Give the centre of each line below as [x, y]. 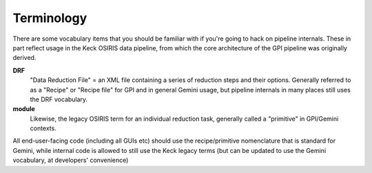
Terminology [50, 18]
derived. [24, 58]
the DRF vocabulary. [59, 99]
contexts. [43, 128]
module [24, 109]
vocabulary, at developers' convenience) [71, 160]
